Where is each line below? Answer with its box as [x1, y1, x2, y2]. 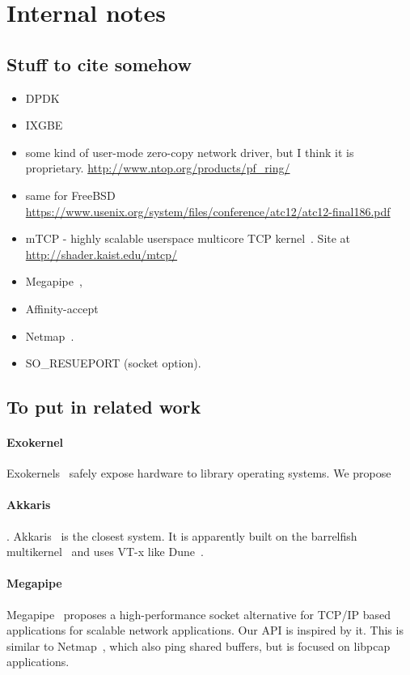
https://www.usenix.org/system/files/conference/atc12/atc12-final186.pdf [25, 202, 391, 219]
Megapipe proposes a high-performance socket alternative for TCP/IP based [6, 605, 391, 622]
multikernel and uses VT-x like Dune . [6, 543, 204, 560]
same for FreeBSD [25, 186, 116, 203]
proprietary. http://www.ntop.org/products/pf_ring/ [25, 159, 290, 176]
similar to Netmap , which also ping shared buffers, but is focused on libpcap [6, 637, 391, 654]
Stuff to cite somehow [6, 51, 192, 76]
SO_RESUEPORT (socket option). [25, 354, 201, 371]
